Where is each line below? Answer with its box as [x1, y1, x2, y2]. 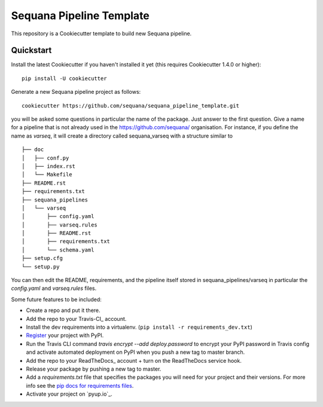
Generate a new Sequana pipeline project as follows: [11, 88, 141, 96]
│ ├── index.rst [22, 163, 76, 170]
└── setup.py [22, 263, 60, 270]
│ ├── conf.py [22, 154, 69, 161]
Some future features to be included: [11, 296, 102, 303]
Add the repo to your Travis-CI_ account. [26, 315, 127, 322]
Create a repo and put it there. [26, 307, 101, 314]
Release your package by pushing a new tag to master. [26, 365, 161, 372]
